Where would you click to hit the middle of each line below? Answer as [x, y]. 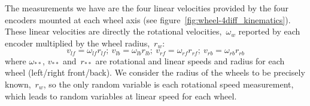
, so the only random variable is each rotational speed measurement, [168, 84]
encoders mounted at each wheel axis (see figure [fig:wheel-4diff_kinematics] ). [148, 19]
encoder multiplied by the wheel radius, [77, 43]
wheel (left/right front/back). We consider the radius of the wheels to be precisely [155, 72]
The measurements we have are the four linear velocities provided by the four [147, 8]
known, [18, 84]
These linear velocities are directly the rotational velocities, [113, 31]
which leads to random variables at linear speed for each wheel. [121, 96]
